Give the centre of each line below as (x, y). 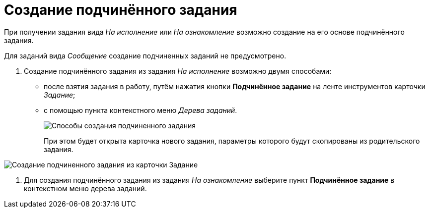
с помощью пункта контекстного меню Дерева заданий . (141, 110)
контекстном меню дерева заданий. (85, 188)
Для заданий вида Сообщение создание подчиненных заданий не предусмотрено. (145, 55)
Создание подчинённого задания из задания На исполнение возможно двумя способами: (178, 71)
